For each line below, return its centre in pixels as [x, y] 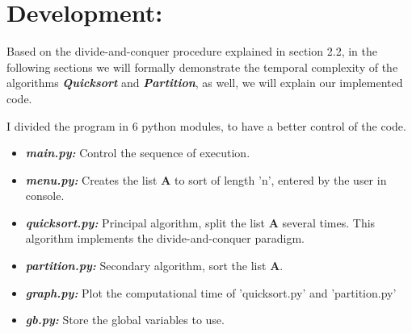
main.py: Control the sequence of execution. [138, 153]
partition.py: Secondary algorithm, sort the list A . [154, 266]
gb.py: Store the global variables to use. [125, 320]
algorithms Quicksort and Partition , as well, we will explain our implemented [205, 83]
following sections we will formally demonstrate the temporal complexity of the [202, 67]
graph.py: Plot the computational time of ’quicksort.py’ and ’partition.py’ [211, 292]
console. [45, 196]
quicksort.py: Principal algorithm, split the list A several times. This [200, 222]
